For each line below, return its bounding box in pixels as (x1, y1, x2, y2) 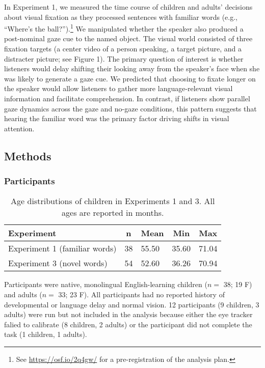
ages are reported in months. (62, 207, 164, 219)
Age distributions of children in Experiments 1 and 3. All (11, 195, 215, 207)
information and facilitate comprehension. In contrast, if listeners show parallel (4, 93, 250, 103)
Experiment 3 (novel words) (8, 257, 108, 269)
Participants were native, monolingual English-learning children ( (4, 279, 207, 290)
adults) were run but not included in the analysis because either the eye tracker (4, 309, 253, 320)
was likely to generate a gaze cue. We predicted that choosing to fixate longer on (4, 73, 256, 83)
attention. (4, 123, 35, 133)
